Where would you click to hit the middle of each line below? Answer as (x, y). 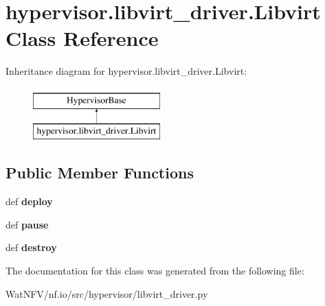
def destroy (31, 247)
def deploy (29, 201)
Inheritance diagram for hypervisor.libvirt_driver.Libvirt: (126, 71)
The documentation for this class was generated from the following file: (155, 271)
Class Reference (82, 38)
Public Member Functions (100, 173)
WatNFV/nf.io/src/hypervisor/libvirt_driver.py (107, 293)
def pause (27, 224)
